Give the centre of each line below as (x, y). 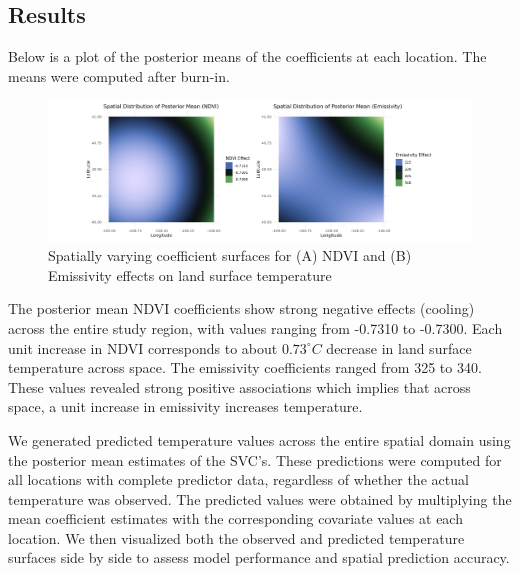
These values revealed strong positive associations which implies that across (239, 386)
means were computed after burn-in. (119, 75)
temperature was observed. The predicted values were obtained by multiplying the (260, 498)
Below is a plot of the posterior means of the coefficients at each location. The (247, 56)
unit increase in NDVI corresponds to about (143, 347)
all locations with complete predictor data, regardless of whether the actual (238, 479)
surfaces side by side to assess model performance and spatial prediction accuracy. (259, 557)
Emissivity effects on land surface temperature (190, 274)
